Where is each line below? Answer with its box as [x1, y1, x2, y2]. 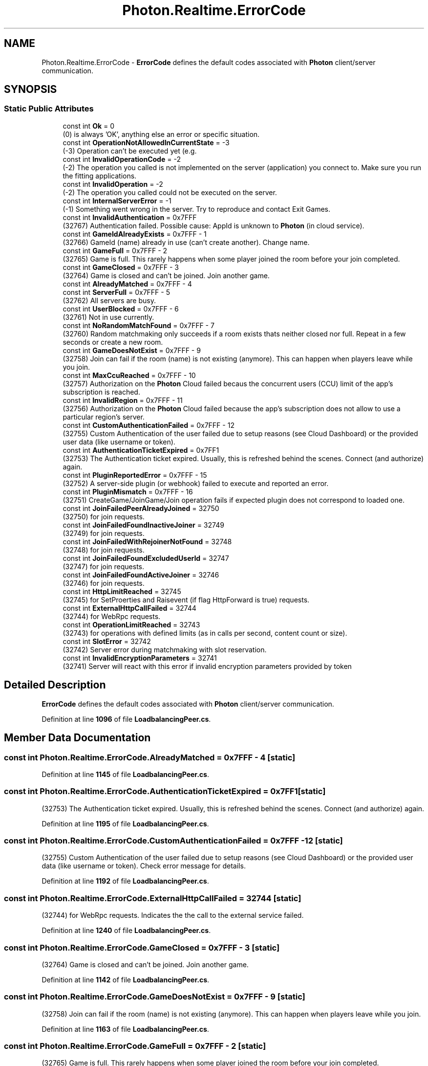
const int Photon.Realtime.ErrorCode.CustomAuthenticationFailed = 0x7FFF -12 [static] [4, 836, 343, 845]
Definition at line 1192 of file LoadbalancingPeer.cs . [42, 877, 209, 886]
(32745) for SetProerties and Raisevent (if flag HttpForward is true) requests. [63, 595, 310, 604]
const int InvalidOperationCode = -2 [63, 155, 181, 163]
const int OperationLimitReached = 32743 [63, 620, 200, 629]
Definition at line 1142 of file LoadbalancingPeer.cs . [42, 975, 210, 984]
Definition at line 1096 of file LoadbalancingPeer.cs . [42, 714, 211, 723]
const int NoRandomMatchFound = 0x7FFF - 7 [63, 321, 214, 330]
